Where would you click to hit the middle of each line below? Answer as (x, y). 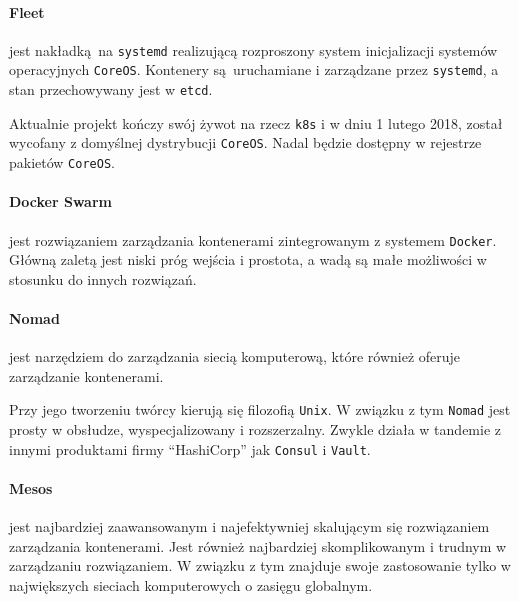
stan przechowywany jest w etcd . (111, 89)
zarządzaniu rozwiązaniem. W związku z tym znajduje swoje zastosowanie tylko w (260, 565)
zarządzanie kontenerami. (86, 375)
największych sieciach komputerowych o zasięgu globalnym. (191, 584)
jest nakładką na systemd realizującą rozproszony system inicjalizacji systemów (253, 49)
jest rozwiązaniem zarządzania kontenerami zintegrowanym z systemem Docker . (253, 239)
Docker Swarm (60, 201)
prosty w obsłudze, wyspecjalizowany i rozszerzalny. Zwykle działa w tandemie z (255, 429)
